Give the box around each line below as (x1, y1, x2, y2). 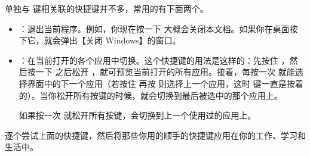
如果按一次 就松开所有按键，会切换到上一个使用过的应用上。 (19, 109, 256, 121)
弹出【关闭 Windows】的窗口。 (60, 34, 181, 46)
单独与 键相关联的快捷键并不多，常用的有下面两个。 (5, 2, 208, 14)
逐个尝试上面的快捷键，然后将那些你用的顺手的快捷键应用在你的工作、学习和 (5, 129, 306, 141)
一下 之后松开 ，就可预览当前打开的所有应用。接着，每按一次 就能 (35, 65, 295, 78)
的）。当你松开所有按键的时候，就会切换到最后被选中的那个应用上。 (19, 89, 283, 101)
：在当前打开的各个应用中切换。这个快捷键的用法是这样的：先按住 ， (19, 54, 290, 66)
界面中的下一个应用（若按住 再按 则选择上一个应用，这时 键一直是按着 (27, 77, 303, 89)
